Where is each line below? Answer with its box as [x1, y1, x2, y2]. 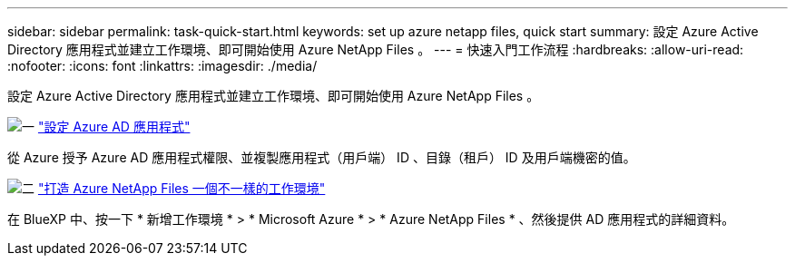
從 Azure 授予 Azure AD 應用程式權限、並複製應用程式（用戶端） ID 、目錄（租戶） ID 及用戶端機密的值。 [7, 150, 636, 165]
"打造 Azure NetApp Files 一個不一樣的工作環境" [37, 180, 326, 196]
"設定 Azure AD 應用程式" [37, 119, 191, 134]
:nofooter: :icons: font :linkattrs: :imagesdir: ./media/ [7, 58, 318, 73]
